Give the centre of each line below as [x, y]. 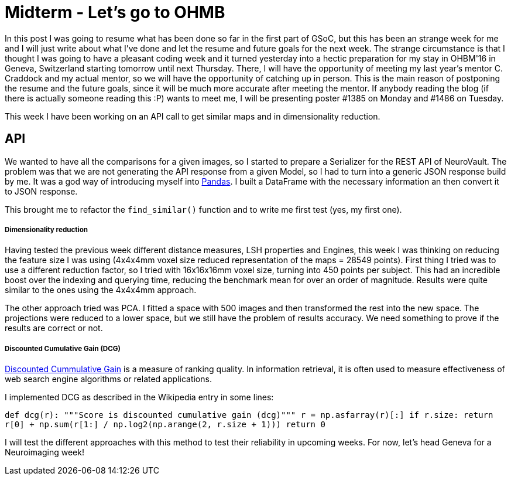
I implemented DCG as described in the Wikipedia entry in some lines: [139, 397]
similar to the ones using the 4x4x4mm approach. [101, 290]
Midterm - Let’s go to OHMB [115, 12]
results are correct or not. [54, 328]
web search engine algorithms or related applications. [108, 379]
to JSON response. [41, 191]
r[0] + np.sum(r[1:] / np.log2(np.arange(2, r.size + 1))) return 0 [165, 425]
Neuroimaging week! [44, 452]
